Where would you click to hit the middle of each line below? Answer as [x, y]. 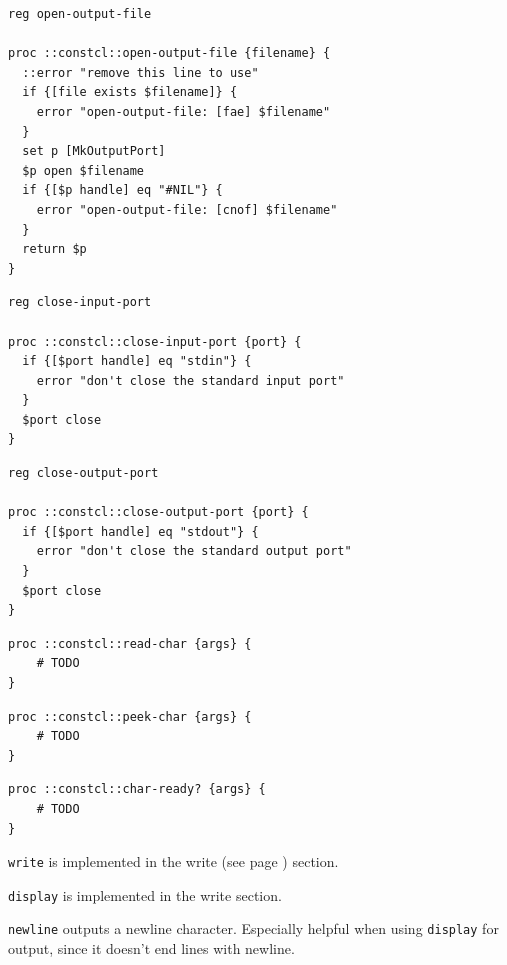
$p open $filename [83, 170]
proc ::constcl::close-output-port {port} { [158, 512]
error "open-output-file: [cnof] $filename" [187, 209]
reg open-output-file [80, 14]
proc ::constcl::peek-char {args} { [130, 716]
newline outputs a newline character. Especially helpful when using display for [253, 928]
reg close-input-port [80, 302]
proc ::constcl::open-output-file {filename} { [169, 53]
